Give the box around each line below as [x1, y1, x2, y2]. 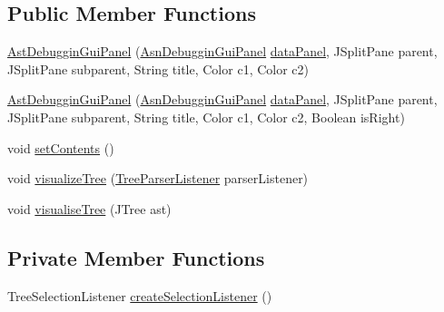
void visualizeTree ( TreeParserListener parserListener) [7, 169, 309, 188]
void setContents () [7, 138, 114, 157]
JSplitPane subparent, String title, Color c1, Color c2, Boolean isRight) [7, 107, 405, 126]
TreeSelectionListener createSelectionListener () [7, 286, 272, 305]
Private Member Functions [7, 243, 265, 271]
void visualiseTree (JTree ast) [7, 199, 172, 218]
